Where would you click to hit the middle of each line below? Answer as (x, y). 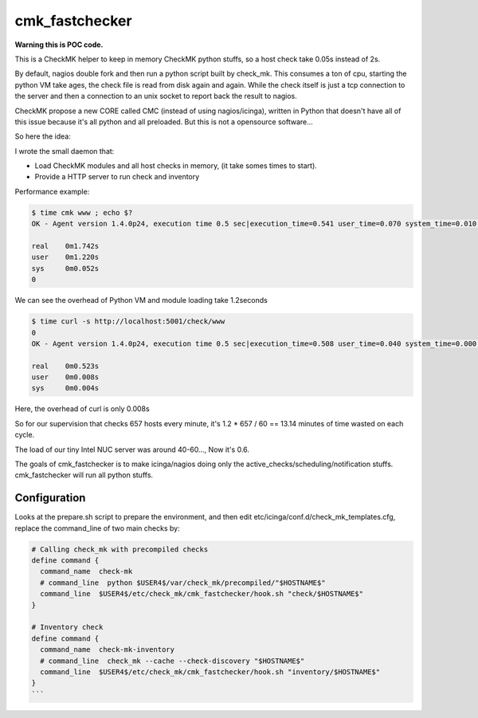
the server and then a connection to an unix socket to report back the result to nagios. (156, 96)
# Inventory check (67, 627)
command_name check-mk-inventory (108, 650)
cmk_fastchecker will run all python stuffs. (84, 475)
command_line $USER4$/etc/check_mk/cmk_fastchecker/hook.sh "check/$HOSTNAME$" (202, 594)
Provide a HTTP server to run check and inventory (117, 177)
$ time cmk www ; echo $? (82, 212)
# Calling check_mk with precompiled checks (120, 549)
